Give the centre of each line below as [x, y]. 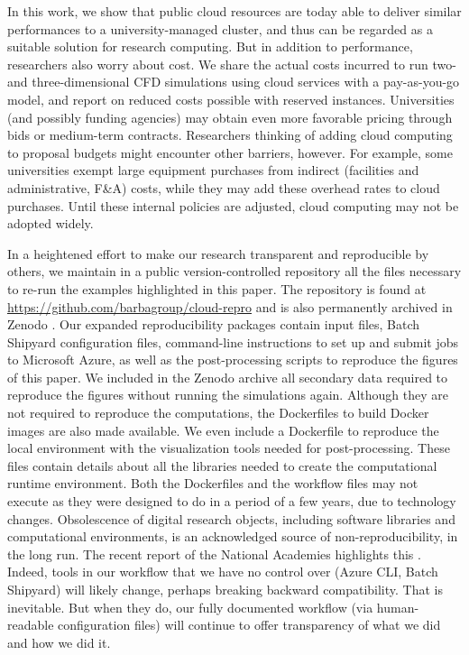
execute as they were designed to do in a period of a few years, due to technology [232, 501]
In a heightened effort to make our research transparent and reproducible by [218, 253]
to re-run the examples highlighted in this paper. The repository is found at [217, 288]
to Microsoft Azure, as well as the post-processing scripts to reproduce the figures [233, 360]
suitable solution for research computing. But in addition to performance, [210, 46]
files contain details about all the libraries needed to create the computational [222, 465]
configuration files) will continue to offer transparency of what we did [249, 625]
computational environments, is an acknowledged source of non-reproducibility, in [233, 536]
